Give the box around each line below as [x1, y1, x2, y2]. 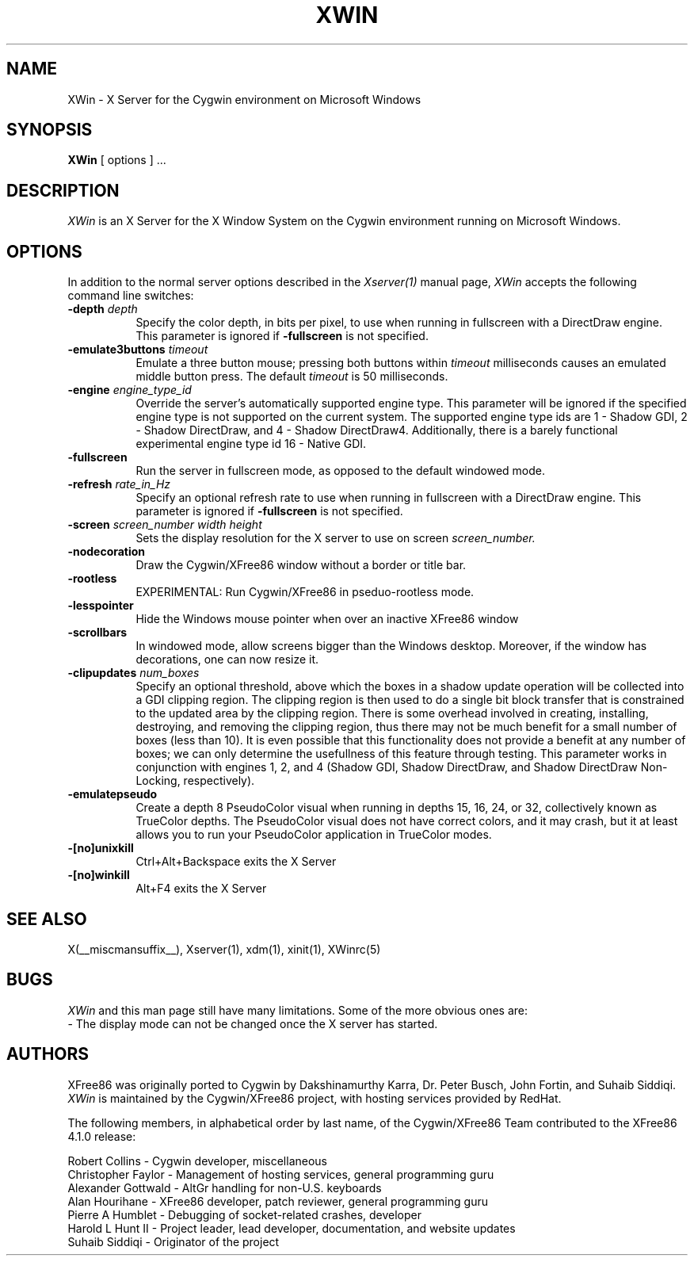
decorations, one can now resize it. [135, 652, 319, 667]
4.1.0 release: [67, 1129, 136, 1143]
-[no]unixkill [67, 841, 134, 855]
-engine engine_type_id [67, 383, 192, 397]
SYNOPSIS [6, 120, 93, 140]
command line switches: [67, 289, 194, 303]
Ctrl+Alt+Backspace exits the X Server [135, 855, 337, 869]
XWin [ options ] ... [67, 153, 166, 167]
